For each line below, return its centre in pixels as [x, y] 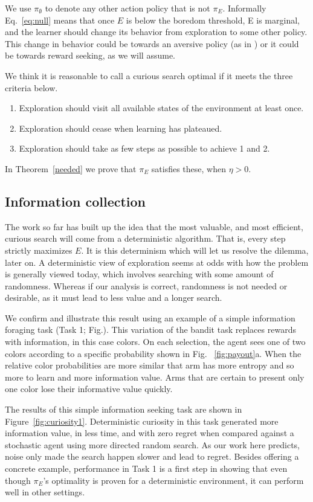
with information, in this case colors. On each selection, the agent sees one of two [155, 342]
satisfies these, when [189, 168]
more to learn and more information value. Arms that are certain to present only [155, 377]
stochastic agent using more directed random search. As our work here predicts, [153, 444]
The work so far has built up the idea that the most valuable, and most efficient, [154, 226]
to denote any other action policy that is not [127, 8]
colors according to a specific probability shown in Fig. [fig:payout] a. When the [153, 353]
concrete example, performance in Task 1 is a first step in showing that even [146, 468]
